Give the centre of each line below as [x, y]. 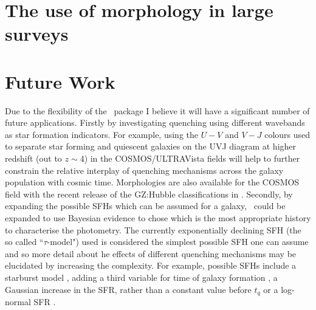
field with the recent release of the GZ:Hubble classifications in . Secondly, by [149, 194]
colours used [287, 134]
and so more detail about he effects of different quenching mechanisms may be [151, 253]
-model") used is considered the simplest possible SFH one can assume [178, 242]
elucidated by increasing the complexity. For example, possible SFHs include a [151, 265]
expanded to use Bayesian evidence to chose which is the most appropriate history [158, 218]
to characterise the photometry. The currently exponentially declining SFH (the [153, 229]
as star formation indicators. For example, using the [102, 134]
